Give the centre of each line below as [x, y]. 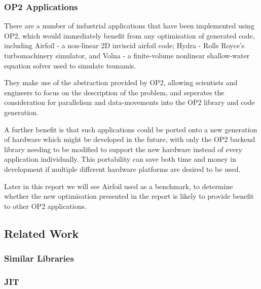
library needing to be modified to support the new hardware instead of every [123, 149]
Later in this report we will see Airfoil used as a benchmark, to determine [119, 186]
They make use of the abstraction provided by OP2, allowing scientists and [121, 82]
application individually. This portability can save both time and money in [120, 159]
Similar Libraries [39, 258]
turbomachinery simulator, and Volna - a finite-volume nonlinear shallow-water [127, 55]
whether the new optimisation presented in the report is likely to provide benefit [129, 196]
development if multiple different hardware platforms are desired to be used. [122, 169]
